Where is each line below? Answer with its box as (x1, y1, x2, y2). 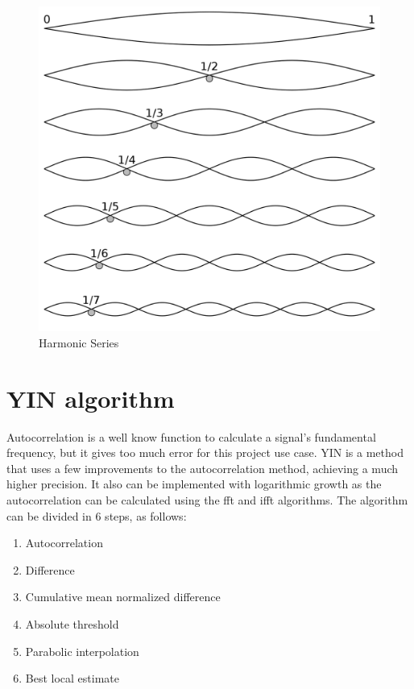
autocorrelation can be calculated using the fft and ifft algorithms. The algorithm (6, 491, 408, 508)
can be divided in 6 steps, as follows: (6, 507, 187, 524)
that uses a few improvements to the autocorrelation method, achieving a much (6, 459, 399, 476)
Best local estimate (25, 670, 119, 687)
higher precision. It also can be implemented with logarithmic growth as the (6, 475, 382, 492)
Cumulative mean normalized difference (25, 588, 221, 605)
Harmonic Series (39, 334, 119, 351)
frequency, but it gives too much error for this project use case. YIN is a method (6, 444, 404, 461)
